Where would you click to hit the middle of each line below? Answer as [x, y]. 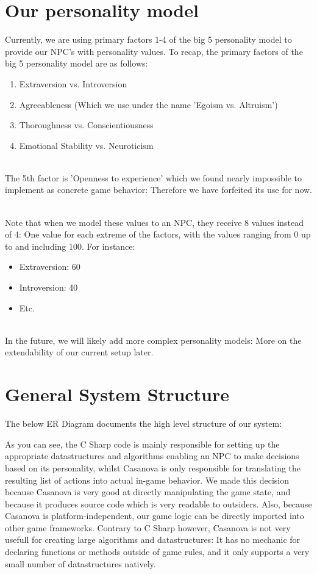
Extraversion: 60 [50, 267]
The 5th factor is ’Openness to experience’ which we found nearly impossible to [153, 177]
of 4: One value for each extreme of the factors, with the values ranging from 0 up [158, 234]
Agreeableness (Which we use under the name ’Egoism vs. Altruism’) [148, 104]
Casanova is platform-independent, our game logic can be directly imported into [155, 516]
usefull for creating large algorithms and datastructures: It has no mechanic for [153, 539]
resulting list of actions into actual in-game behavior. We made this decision [147, 480]
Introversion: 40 [48, 287]
